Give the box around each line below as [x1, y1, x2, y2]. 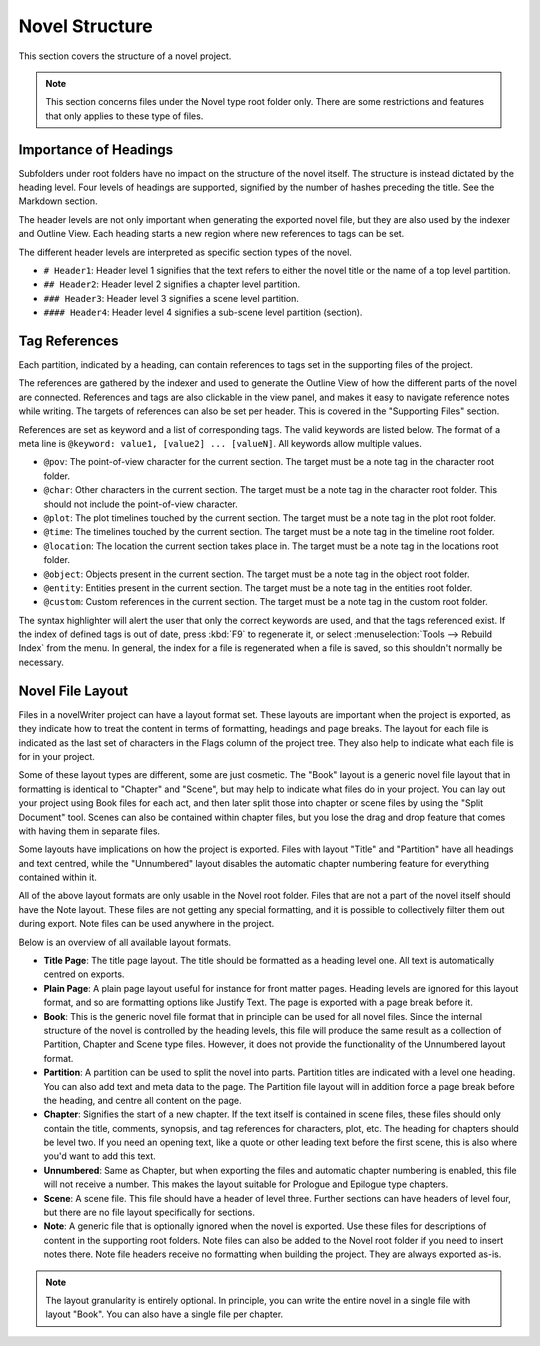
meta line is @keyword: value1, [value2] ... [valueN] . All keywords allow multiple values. [18, 438, 422, 449]
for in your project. [18, 750, 95, 762]
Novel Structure [18, 15, 154, 37]
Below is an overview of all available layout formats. [18, 936, 232, 948]
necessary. [18, 656, 65, 668]
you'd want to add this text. [43, 1150, 156, 1162]
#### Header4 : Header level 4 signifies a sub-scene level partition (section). [43, 306, 363, 319]
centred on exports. [43, 968, 125, 980]
